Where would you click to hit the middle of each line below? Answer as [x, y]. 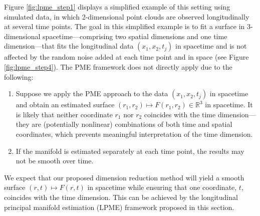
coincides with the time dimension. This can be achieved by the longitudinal [121, 197]
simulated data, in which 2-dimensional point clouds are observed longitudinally [127, 16]
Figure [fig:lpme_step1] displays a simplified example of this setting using [117, 7]
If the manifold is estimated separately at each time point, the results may [130, 151]
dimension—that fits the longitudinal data [69, 46]
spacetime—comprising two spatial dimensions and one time [135, 36]
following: [19, 76]
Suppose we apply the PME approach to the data [92, 93]
